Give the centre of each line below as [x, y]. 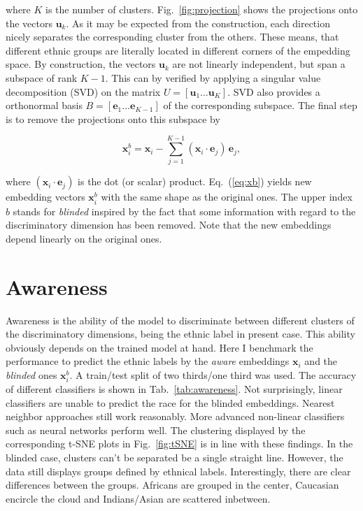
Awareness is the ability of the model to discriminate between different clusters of [180, 320]
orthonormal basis [44, 105]
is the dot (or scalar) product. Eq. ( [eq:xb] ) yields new [195, 181]
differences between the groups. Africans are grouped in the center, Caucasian [172, 485]
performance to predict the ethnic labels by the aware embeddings [148, 361]
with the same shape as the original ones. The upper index [227, 197]
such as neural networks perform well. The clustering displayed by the [156, 430]
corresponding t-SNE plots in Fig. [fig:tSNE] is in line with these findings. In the [179, 444]
